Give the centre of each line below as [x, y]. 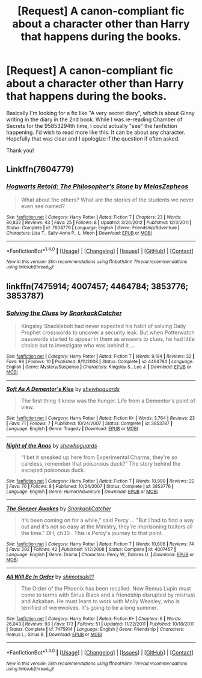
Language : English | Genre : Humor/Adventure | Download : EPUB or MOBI [82, 492]
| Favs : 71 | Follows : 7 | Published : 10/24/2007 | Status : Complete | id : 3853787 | [89, 423]
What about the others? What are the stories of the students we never [107, 200]
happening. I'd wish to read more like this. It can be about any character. [96, 132]
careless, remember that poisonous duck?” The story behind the [101, 464]
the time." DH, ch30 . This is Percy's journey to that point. [92, 533]
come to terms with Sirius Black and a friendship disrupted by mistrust [108, 595]
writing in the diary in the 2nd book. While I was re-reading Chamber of [94, 119]
